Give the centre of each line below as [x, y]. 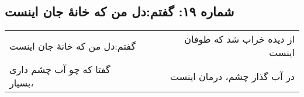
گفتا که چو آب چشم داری [60, 70]
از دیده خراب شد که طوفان [239, 39]
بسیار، [22, 83]
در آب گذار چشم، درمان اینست [232, 76]
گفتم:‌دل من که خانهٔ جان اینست [72, 46]
